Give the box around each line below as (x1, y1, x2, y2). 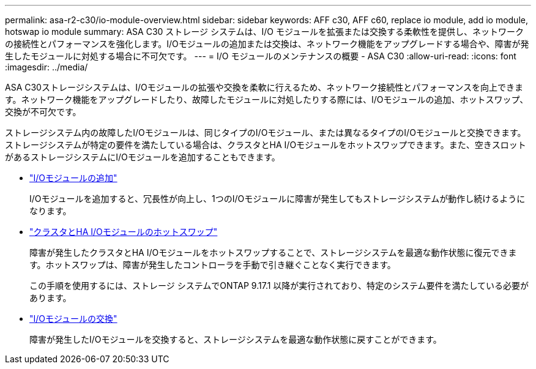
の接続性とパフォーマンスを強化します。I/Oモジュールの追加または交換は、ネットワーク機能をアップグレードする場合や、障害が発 (5, 39, 529, 49)
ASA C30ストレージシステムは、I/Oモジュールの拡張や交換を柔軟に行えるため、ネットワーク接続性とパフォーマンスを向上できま (5, 82, 524, 92)
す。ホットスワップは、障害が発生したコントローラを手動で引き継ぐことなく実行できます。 (29, 259, 396, 270)
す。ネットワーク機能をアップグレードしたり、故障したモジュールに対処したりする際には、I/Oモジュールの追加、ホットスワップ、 (5, 94, 529, 105)
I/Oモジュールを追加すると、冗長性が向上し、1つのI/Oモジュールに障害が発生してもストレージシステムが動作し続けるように (29, 193, 526, 204)
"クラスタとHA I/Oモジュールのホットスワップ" (29, 226, 218, 237)
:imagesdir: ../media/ (5, 62, 88, 72)
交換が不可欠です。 (5, 106, 81, 117)
